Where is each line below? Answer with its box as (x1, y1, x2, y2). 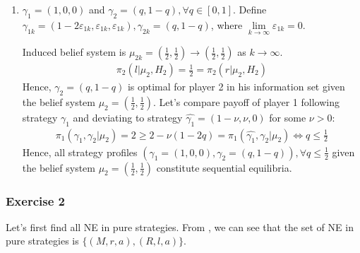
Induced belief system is (22, 45, 126, 59)
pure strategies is (6, 233, 79, 248)
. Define (232, 2, 267, 16)
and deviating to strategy (73, 110, 183, 124)
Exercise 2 (6, 192, 65, 209)
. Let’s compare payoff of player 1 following (152, 94, 340, 109)
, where (210, 17, 243, 32)
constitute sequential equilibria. (156, 160, 292, 175)
